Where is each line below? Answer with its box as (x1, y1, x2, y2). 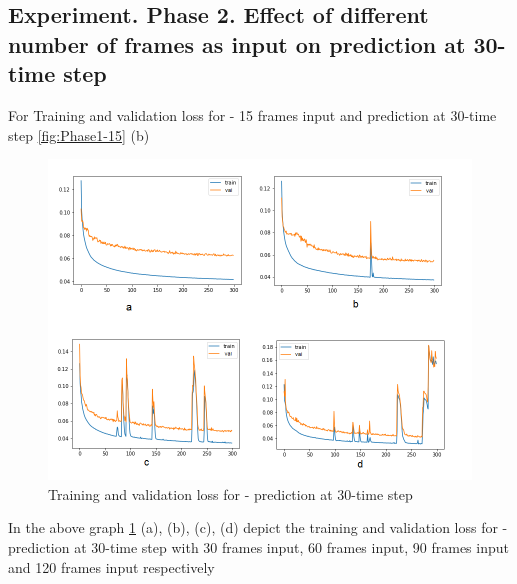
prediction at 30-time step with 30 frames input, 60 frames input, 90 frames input (8, 536, 509, 557)
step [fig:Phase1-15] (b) (8, 124, 150, 145)
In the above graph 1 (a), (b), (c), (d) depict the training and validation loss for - (8, 517, 508, 538)
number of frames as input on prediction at (8, 28, 466, 59)
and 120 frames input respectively (8, 556, 215, 577)
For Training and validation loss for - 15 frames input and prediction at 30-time (8, 104, 497, 125)
